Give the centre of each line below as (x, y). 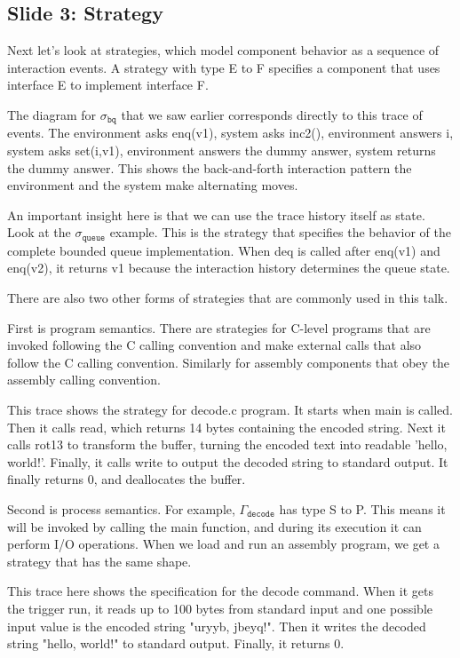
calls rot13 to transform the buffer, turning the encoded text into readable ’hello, (227, 444)
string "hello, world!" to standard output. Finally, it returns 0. (176, 643)
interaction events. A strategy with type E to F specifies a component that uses (224, 67)
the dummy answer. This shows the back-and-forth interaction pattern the (210, 167)
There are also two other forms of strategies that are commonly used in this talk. (228, 298)
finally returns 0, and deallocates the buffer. (127, 479)
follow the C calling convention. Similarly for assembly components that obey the (229, 362)
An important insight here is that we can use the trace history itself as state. (216, 214)
